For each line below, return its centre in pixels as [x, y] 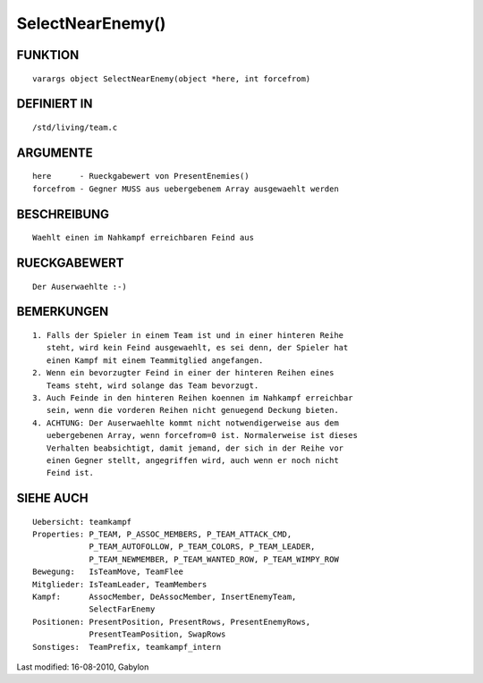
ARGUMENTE [55, 152]
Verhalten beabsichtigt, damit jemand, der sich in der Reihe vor [195, 448]
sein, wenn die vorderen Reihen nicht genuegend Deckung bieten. [192, 410]
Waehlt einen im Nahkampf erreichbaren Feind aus [144, 238]
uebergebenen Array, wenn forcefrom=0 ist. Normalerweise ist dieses [202, 435]
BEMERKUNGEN [63, 312]
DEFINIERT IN [55, 104]
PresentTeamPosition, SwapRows [157, 634]
